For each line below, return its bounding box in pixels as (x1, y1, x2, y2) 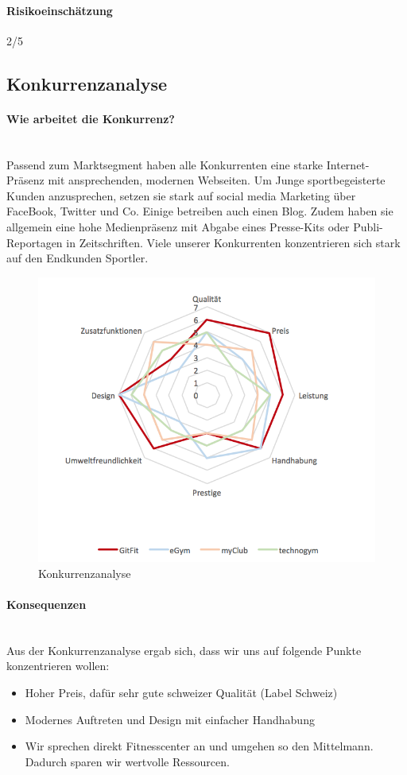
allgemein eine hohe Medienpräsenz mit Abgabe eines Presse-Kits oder (6, 218, 350, 234)
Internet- (326, 156, 370, 172)
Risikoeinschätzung (6, 2, 113, 18)
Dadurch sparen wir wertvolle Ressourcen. (25, 753, 230, 769)
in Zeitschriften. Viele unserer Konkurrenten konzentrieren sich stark (66, 234, 401, 250)
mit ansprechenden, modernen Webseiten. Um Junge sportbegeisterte (48, 172, 386, 188)
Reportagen (6, 234, 63, 250)
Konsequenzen (6, 596, 87, 613)
